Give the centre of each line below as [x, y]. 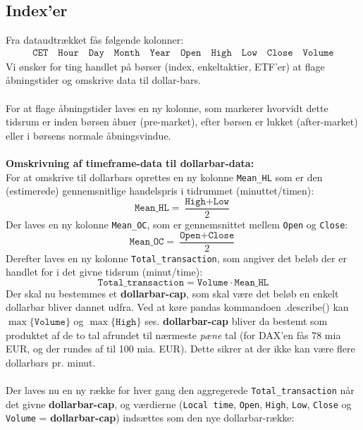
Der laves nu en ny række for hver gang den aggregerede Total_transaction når [180, 390]
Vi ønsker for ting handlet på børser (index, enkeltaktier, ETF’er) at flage [165, 66]
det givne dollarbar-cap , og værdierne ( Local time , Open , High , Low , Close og [179, 404]
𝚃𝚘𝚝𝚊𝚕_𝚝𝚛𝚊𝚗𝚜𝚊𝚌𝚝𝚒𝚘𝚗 [141, 282]
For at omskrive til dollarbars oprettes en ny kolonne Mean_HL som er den [164, 177]
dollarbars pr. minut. [51, 362]
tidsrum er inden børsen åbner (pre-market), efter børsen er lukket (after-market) [182, 122]
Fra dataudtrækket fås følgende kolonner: [95, 40]
